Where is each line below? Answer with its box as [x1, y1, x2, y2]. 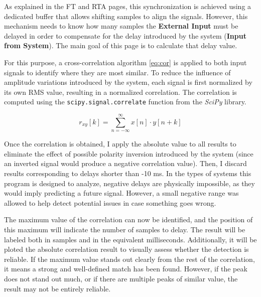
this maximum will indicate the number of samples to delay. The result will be [4, 224, 245, 234]
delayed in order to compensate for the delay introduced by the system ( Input [4, 30, 246, 41]
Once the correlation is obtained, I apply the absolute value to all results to [4, 138, 236, 149]
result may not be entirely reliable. [4, 283, 111, 293]
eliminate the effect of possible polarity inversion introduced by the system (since [4, 148, 253, 159]
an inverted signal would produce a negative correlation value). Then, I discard [4, 158, 247, 169]
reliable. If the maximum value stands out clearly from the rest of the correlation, [4, 253, 255, 264]
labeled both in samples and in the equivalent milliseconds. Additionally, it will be [4, 234, 257, 244]
